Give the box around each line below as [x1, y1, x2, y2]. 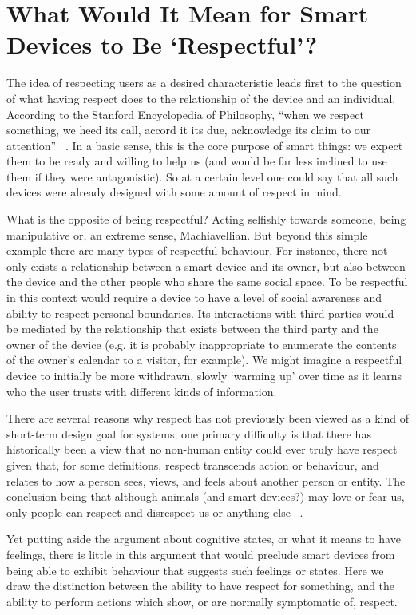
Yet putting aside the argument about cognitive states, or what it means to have [6, 530, 401, 547]
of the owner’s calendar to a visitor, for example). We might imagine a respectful [6, 351, 402, 368]
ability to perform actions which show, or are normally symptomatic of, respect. [6, 593, 398, 609]
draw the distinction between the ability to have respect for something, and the [6, 577, 395, 594]
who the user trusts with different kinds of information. [6, 383, 277, 399]
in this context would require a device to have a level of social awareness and [6, 289, 382, 306]
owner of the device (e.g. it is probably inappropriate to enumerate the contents [6, 335, 397, 352]
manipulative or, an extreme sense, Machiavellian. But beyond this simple [6, 226, 368, 243]
